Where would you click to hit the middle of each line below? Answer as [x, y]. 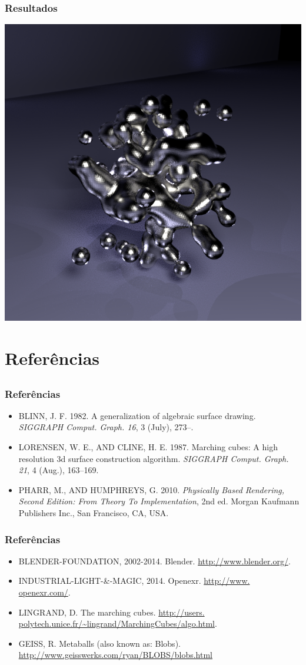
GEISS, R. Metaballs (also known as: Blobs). [99, 643]
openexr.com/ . [44, 592]
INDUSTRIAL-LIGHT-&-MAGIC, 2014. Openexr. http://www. [134, 581]
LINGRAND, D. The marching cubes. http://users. [112, 612]
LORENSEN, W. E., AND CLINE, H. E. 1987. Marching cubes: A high [148, 447]
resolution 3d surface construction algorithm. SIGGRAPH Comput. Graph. [154, 458]
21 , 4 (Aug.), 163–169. [59, 470]
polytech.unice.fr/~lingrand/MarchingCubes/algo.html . [118, 624]
